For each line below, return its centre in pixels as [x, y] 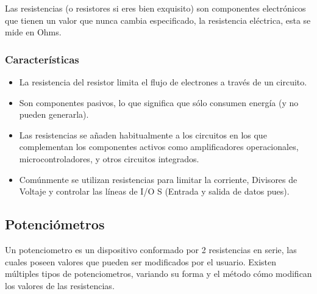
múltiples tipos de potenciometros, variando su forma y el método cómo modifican [158, 274]
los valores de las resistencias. [60, 285]
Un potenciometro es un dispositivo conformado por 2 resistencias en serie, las [151, 249]
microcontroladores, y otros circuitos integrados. [109, 158]
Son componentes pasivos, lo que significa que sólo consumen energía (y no [159, 102]
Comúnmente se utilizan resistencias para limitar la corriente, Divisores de [158, 179]
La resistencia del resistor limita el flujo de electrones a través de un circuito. [163, 82]
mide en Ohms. [33, 32]
